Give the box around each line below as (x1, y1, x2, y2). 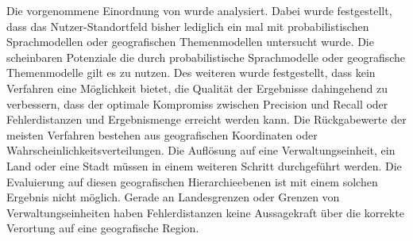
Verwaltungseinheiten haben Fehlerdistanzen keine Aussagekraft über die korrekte (6, 204, 404, 220)
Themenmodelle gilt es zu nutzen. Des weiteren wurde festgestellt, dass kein (6, 64, 376, 81)
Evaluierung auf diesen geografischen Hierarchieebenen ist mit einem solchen (6, 173, 378, 189)
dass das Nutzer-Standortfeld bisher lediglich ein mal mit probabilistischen (6, 17, 369, 34)
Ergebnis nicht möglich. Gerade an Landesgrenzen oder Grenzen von (6, 189, 340, 205)
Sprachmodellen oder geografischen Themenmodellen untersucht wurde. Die (6, 33, 374, 50)
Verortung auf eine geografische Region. (6, 220, 199, 236)
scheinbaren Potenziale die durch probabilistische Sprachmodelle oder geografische (6, 48, 406, 65)
